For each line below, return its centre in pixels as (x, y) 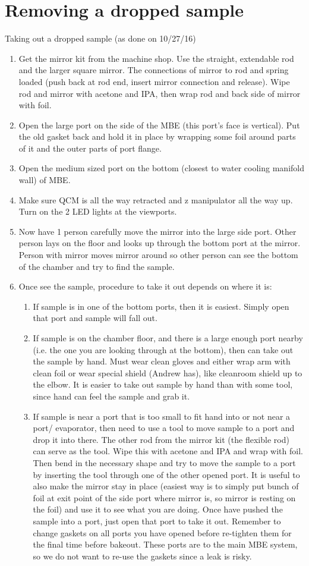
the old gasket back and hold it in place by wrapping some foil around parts (157, 136)
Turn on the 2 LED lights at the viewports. (98, 211)
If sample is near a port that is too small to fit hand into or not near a (162, 416)
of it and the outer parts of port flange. (90, 148)
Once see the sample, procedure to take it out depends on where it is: (145, 286)
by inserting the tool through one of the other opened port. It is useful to (166, 474)
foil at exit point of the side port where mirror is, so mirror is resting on (164, 497)
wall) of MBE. (45, 180)
